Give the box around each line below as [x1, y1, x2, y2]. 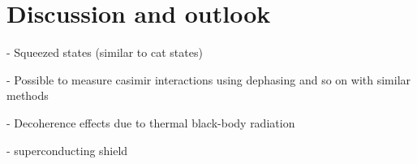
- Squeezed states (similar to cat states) [6, 44, 203, 61]
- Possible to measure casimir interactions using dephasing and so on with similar [6, 71, 411, 88]
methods [6, 87, 49, 104]
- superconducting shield [6, 141, 128, 158]
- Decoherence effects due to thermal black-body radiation [6, 114, 295, 131]
